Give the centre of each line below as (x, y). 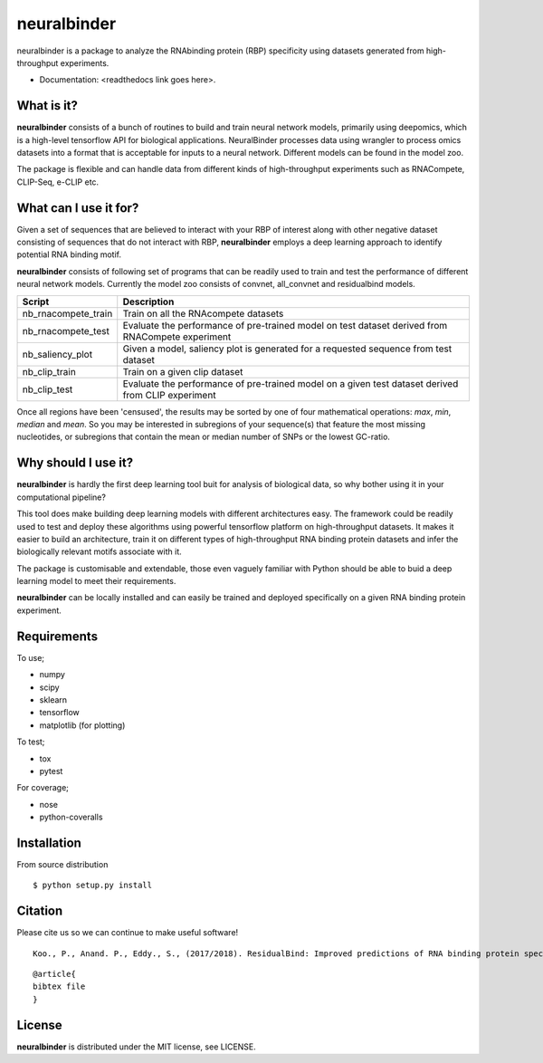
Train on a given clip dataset (183, 371)
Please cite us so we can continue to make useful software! (128, 933)
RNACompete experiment (177, 337)
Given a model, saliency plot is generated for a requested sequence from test (287, 349)
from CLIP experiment (169, 395)
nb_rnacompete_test (66, 330)
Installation (49, 843)
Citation (40, 911)
